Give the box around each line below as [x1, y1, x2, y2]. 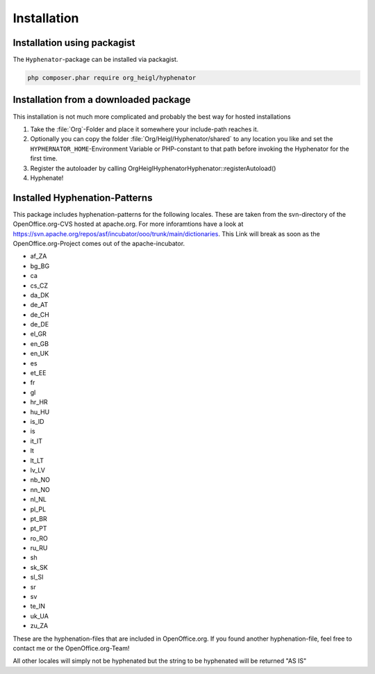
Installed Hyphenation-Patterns [12, 192, 153, 204]
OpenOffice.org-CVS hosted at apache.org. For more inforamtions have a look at [12, 220, 244, 229]
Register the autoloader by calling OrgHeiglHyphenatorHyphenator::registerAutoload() [30, 164, 276, 172]
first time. [30, 154, 58, 163]
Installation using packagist [12, 37, 135, 49]
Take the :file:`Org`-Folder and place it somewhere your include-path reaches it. [30, 125, 259, 133]
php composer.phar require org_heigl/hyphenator [27, 74, 197, 82]
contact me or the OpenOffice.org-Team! [12, 643, 130, 652]
